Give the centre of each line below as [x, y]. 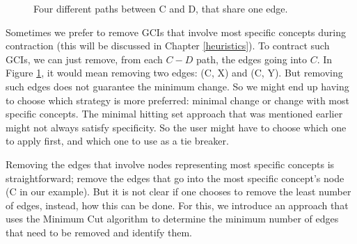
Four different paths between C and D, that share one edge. [161, 8]
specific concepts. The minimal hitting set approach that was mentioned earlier [174, 114]
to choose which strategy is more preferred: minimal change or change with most [177, 100]
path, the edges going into [252, 59]
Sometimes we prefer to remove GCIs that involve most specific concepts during [176, 32]
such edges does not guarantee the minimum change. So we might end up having [177, 86]
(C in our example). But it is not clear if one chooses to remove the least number [178, 192]
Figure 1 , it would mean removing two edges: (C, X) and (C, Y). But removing [174, 73]
